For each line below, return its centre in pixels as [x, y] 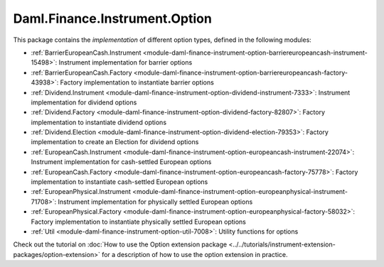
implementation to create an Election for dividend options [115, 142]
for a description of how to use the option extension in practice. [195, 254]
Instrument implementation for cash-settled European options [121, 162]
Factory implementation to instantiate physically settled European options [139, 222]
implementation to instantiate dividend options [99, 122]
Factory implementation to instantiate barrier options [137, 82]
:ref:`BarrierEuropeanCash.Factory [81, 72]
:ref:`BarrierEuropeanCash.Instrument [86, 53]
